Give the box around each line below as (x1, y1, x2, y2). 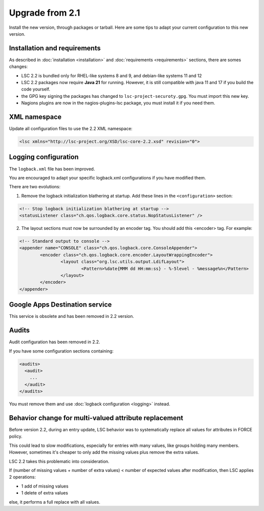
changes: (9, 64, 28, 69)
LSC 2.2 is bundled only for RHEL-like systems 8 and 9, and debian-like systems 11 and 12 (21, 72, 202, 78)
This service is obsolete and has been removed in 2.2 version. (9, 313, 134, 319)
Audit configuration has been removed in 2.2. (9, 339, 100, 345)
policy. (9, 433, 22, 440)
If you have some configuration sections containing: (9, 348, 114, 354)
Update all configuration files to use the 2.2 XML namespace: (9, 126, 133, 132)
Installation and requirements (9, 44, 101, 52)
